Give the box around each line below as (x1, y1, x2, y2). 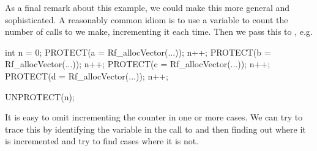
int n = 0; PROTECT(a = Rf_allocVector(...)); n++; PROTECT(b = (5, 45, 271, 58)
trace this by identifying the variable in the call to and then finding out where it (5, 122, 306, 135)
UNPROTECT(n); (5, 90, 75, 103)
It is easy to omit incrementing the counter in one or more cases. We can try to (5, 111, 303, 123)
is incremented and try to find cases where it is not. (5, 134, 199, 147)
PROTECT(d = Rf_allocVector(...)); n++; (5, 69, 168, 82)
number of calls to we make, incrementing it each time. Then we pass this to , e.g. (5, 25, 313, 38)
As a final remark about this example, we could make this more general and (5, 1, 290, 13)
